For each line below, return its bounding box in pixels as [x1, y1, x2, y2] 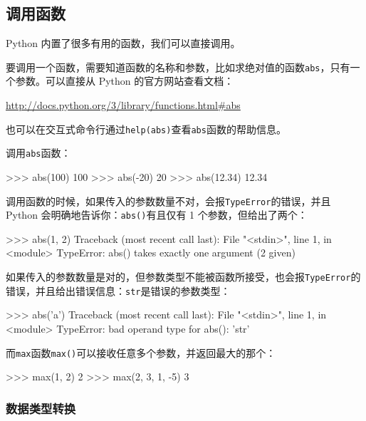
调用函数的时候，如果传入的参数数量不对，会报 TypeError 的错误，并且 [6, 193, 331, 208]
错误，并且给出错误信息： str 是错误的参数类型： [6, 283, 231, 298]
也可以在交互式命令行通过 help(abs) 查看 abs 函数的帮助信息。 [6, 121, 286, 136]
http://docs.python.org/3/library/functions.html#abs [6, 98, 241, 113]
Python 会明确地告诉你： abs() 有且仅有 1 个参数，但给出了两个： [6, 207, 308, 222]
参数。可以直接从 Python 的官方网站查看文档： [15, 73, 234, 88]
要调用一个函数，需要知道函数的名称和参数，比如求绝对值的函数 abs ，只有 [6, 59, 350, 74]
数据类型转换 [6, 399, 76, 417]
